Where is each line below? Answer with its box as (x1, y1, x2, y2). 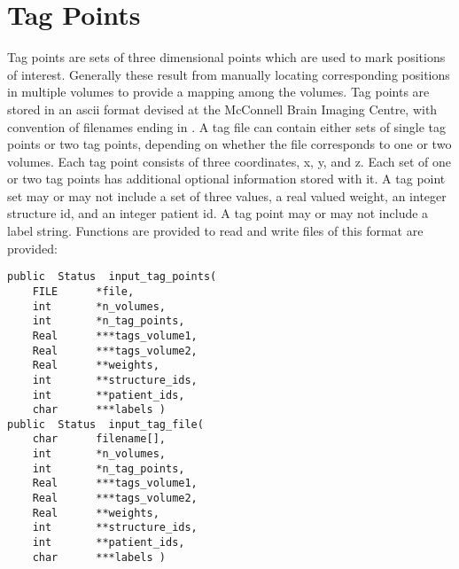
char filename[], (32, 433, 166, 446)
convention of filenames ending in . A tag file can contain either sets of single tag (7, 117, 446, 136)
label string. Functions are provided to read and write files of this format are (7, 222, 424, 240)
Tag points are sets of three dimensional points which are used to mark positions (7, 48, 446, 66)
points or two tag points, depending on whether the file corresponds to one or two (7, 135, 452, 153)
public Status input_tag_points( (7, 270, 217, 284)
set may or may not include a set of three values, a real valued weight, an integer (7, 186, 447, 205)
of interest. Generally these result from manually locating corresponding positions (7, 65, 450, 83)
